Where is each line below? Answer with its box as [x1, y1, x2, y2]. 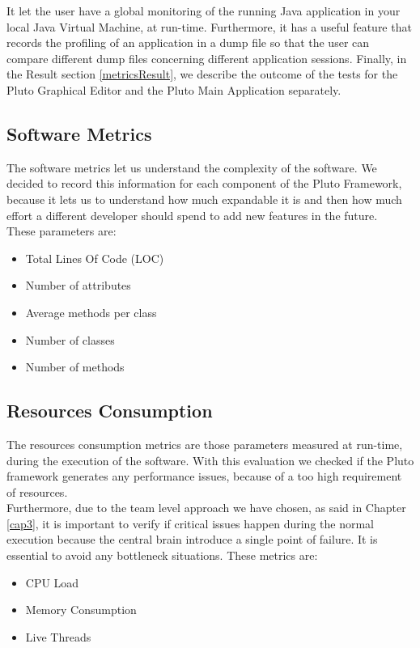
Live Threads [25, 628, 91, 645]
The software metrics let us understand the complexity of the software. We [6, 159, 377, 176]
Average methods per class [25, 303, 157, 320]
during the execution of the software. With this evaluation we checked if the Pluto [6, 451, 414, 468]
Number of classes [25, 331, 115, 348]
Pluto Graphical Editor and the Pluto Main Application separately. [6, 81, 342, 98]
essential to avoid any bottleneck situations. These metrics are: [6, 547, 318, 564]
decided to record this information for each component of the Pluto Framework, [6, 175, 402, 192]
